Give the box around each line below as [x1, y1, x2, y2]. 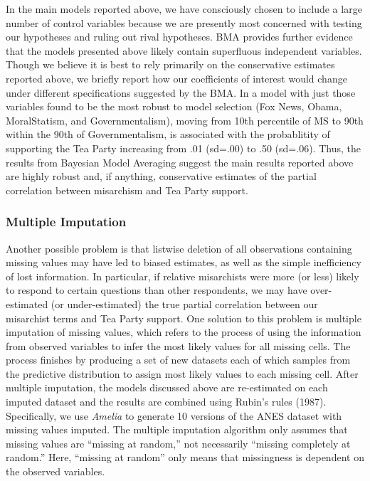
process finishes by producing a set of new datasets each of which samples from [6, 352, 351, 367]
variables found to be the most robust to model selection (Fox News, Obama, [6, 99, 342, 114]
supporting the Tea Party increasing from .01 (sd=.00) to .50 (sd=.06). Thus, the [6, 140, 361, 155]
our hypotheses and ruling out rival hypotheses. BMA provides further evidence [6, 29, 353, 44]
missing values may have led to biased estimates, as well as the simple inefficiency [6, 255, 361, 270]
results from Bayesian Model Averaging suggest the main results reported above [6, 154, 354, 169]
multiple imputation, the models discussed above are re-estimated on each [6, 380, 328, 395]
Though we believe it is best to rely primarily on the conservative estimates [6, 57, 335, 72]
